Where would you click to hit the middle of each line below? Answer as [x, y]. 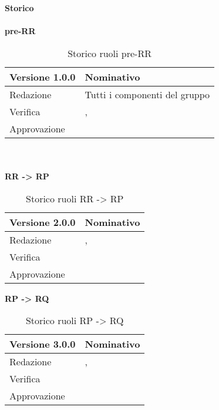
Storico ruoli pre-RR [109, 53]
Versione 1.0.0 [43, 76]
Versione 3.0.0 [43, 344]
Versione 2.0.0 [43, 222]
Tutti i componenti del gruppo [147, 94]
